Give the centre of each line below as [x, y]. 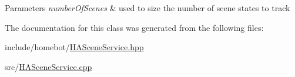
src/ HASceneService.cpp [48, 66]
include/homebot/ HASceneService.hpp [74, 47]
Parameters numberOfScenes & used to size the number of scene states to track [147, 8]
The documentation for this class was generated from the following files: [134, 27]
